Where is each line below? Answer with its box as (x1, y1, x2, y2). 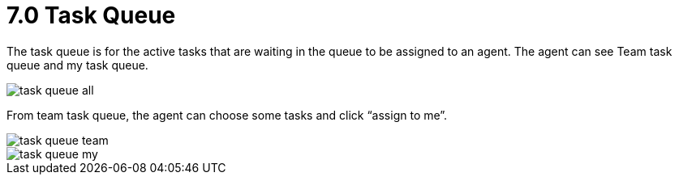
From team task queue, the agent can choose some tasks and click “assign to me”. (6, 107, 448, 122)
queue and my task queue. (6, 57, 148, 72)
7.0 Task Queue (6, 2, 176, 29)
